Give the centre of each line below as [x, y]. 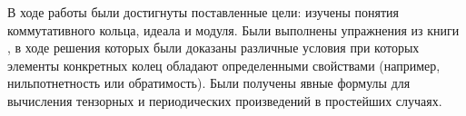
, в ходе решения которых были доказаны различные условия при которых [213, 48]
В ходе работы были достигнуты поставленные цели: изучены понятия [203, 12]
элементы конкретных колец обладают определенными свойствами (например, [224, 65]
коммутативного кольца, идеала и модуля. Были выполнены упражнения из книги [233, 29]
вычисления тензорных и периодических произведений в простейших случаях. [225, 100]
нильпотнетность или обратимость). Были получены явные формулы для [209, 83]
